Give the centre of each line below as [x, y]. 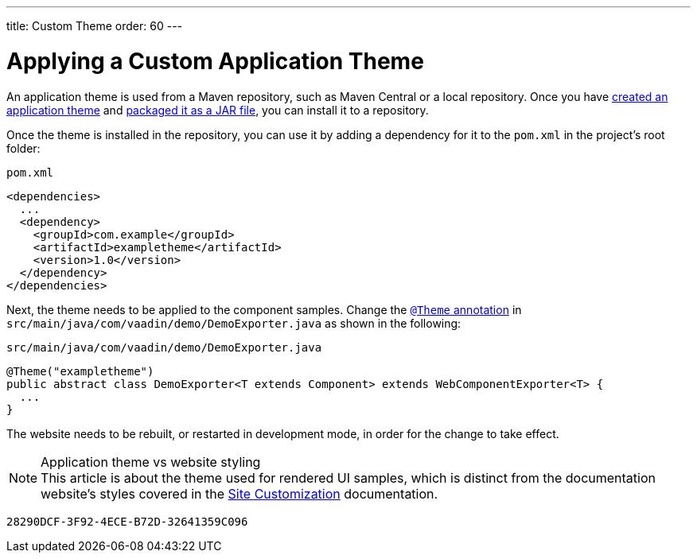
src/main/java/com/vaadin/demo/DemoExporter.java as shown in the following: [234, 323]
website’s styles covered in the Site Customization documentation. [239, 493]
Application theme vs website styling [151, 462]
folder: [23, 148]
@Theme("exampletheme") [80, 371]
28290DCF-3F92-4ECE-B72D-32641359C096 [127, 521]
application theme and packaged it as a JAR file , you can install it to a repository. [218, 110]
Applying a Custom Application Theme [215, 61]
